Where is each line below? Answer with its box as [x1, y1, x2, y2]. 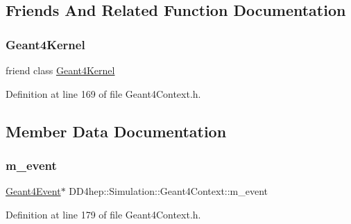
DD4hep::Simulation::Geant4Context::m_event [69, 184, 268, 198]
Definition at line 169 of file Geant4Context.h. [6, 86, 201, 101]
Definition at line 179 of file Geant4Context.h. [6, 207, 201, 221]
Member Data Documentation [6, 120, 227, 141]
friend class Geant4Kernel [6, 63, 115, 77]
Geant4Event [6, 184, 61, 198]
